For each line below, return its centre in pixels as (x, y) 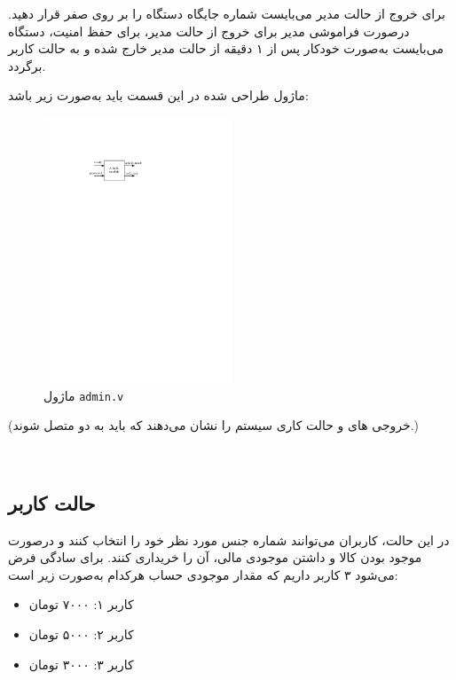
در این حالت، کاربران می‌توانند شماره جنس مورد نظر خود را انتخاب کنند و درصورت (229, 539)
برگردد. (27, 65)
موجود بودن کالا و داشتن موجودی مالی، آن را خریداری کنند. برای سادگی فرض (215, 557)
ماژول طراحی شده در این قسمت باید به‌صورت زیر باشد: (158, 95)
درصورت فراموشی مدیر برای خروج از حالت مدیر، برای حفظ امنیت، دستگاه (209, 31)
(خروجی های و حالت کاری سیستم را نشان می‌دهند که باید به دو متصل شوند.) (214, 425)
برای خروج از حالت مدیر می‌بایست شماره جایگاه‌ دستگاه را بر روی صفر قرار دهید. (227, 13)
